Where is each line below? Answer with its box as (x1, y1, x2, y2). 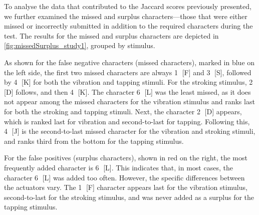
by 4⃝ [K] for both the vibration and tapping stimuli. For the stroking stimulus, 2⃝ (4, 77, 255, 87)
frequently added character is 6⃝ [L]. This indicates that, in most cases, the (4, 162, 233, 172)
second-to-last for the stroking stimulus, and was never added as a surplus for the (4, 191, 254, 202)
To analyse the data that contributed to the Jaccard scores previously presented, (4, 1, 251, 11)
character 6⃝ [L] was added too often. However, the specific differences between (4, 172, 245, 182)
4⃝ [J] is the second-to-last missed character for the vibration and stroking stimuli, (4, 126, 255, 136)
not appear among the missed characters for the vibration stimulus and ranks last (4, 96, 255, 107)
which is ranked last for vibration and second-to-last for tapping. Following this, (4, 116, 250, 126)
